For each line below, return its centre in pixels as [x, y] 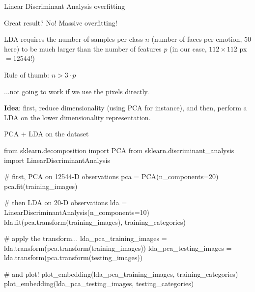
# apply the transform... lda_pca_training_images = [85, 238]
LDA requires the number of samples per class [73, 39]
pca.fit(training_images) [41, 186]
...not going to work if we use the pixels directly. [77, 91]
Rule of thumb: [27, 74]
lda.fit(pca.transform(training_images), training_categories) [95, 222]
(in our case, [188, 48]
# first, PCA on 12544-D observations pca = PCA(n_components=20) [111, 176]
